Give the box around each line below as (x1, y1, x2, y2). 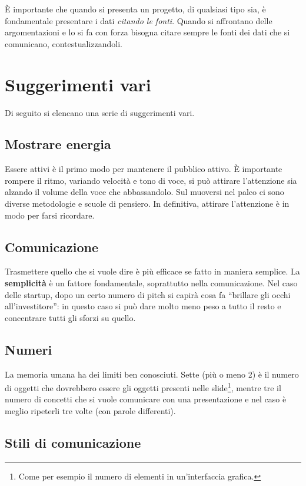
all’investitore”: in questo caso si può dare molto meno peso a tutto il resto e (5, 300, 281, 312)
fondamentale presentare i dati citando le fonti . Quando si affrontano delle (5, 14, 272, 27)
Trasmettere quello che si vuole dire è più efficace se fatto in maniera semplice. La (5, 265, 300, 277)
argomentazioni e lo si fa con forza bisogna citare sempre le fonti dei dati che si (5, 26, 290, 38)
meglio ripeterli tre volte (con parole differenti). (5, 405, 176, 417)
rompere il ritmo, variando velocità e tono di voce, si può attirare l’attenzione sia (5, 174, 297, 186)
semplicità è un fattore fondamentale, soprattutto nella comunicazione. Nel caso (5, 277, 298, 289)
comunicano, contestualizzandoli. (5, 37, 122, 49)
